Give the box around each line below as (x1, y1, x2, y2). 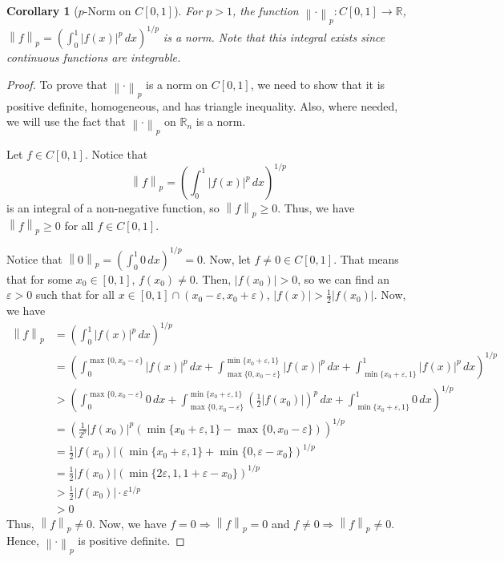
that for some (6, 270, 73, 287)
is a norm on (146, 75, 208, 92)
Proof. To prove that (6, 75, 107, 92)
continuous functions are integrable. (6, 49, 181, 66)
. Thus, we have (277, 200, 355, 216)
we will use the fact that (6, 113, 126, 130)
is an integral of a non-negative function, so (6, 200, 220, 216)
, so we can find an (297, 270, 390, 287)
